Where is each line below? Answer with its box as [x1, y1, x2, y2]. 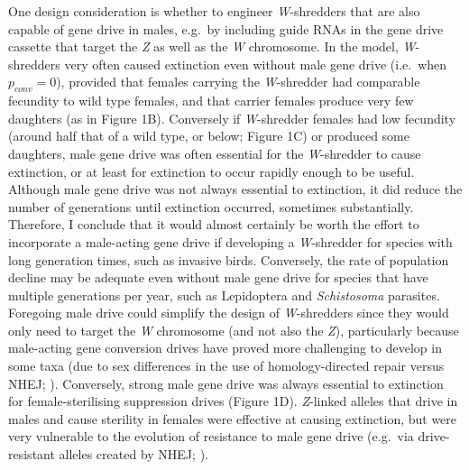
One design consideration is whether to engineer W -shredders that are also [8, 2, 420, 20]
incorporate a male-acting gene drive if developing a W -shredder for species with [8, 232, 453, 251]
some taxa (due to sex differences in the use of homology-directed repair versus [8, 356, 445, 375]
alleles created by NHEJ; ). [59, 445, 208, 464]
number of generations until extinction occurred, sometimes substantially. [8, 197, 414, 216]
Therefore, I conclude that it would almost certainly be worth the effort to [8, 215, 419, 234]
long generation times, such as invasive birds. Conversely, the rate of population [8, 250, 449, 269]
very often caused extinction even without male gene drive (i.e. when [64, 54, 447, 73]
